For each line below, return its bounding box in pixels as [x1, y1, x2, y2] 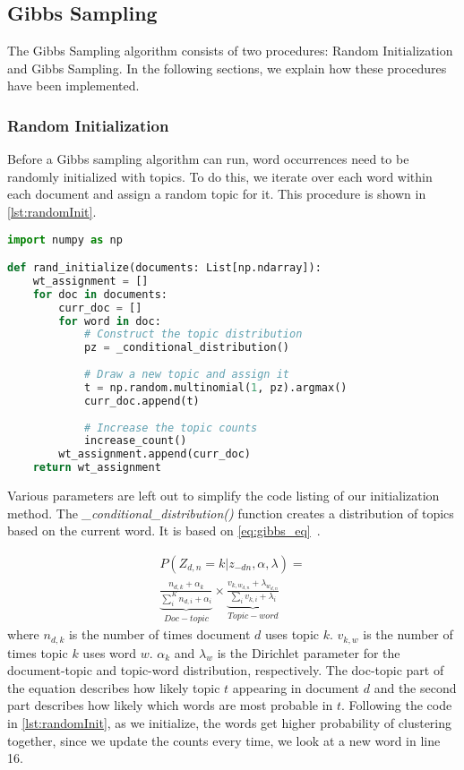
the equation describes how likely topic [7, 678, 220, 697]
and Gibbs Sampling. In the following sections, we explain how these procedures [7, 58, 447, 77]
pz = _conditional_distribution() [83, 341, 290, 355]
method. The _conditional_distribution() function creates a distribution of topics [7, 503, 454, 522]
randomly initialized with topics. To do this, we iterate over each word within [7, 167, 433, 185]
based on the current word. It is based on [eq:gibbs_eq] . [7, 521, 321, 540]
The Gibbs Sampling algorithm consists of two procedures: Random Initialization [7, 41, 453, 60]
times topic [7, 643, 68, 662]
